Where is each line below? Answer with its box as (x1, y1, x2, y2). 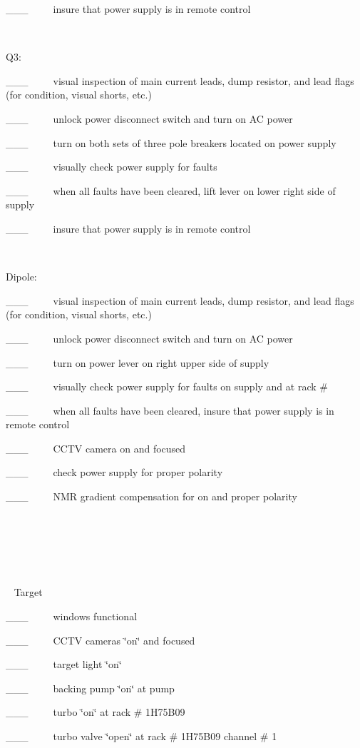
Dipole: (6, 269, 37, 284)
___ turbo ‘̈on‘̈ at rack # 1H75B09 (6, 704, 185, 719)
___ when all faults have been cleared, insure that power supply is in (6, 403, 334, 418)
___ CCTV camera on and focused (6, 440, 186, 455)
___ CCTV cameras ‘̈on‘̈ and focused (6, 632, 195, 647)
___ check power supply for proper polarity (6, 465, 223, 480)
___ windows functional (6, 609, 138, 624)
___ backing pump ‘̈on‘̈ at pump (6, 680, 175, 695)
